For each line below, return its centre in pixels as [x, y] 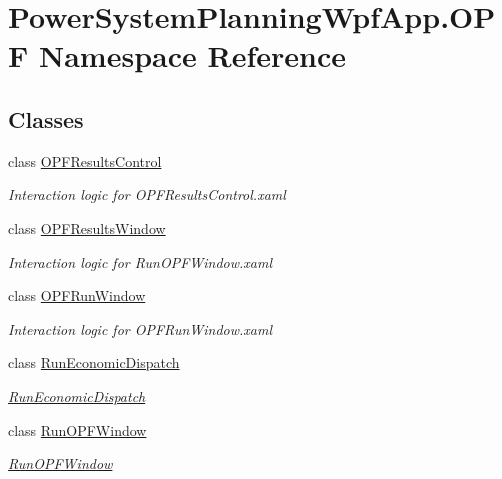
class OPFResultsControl [85, 160]
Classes [46, 118]
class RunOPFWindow [77, 429]
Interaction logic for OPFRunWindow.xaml [140, 328]
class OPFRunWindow [77, 295]
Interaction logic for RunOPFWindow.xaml [140, 261]
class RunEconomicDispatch [94, 362]
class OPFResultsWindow [87, 227]
